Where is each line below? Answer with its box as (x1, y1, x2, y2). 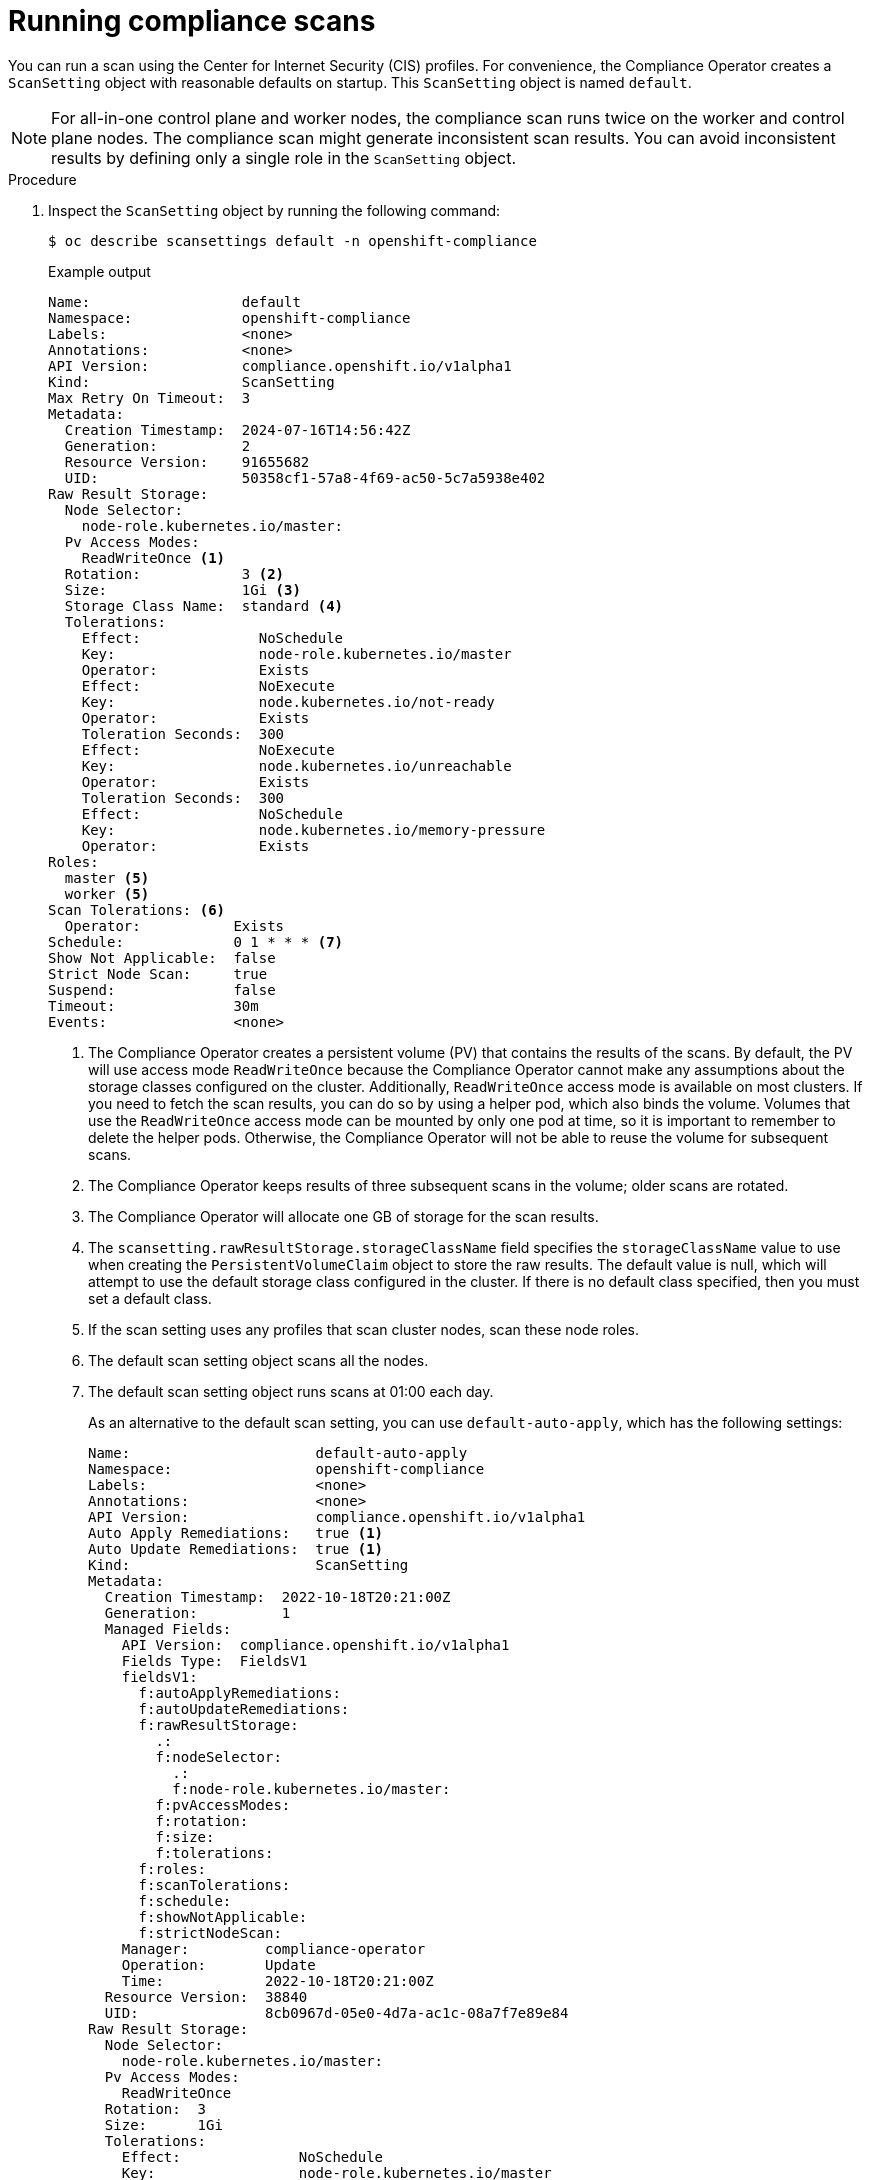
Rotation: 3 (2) (64, 565, 285, 582)
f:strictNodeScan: (138, 1924, 282, 1941)
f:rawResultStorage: (138, 1716, 299, 1733)
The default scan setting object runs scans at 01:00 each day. (88, 1382, 494, 1400)
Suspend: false (48, 981, 276, 998)
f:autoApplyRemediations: (138, 1684, 341, 1701)
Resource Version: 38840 (104, 1988, 308, 2005)
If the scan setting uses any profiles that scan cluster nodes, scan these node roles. (88, 1320, 639, 1338)
